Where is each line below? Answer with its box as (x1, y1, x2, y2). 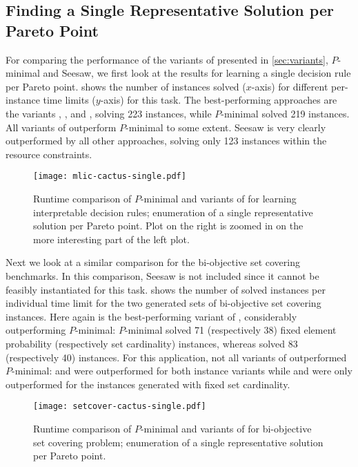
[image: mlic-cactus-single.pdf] (33, 171, 186, 182)
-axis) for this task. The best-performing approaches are (100, 93, 337, 107)
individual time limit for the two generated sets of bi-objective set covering (6, 296, 321, 310)
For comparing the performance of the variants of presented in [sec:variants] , (6, 52, 328, 66)
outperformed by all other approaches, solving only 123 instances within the (6, 133, 327, 148)
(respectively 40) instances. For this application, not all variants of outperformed (6, 350, 347, 364)
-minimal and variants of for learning (140, 191, 297, 205)
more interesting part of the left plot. (33, 231, 190, 246)
